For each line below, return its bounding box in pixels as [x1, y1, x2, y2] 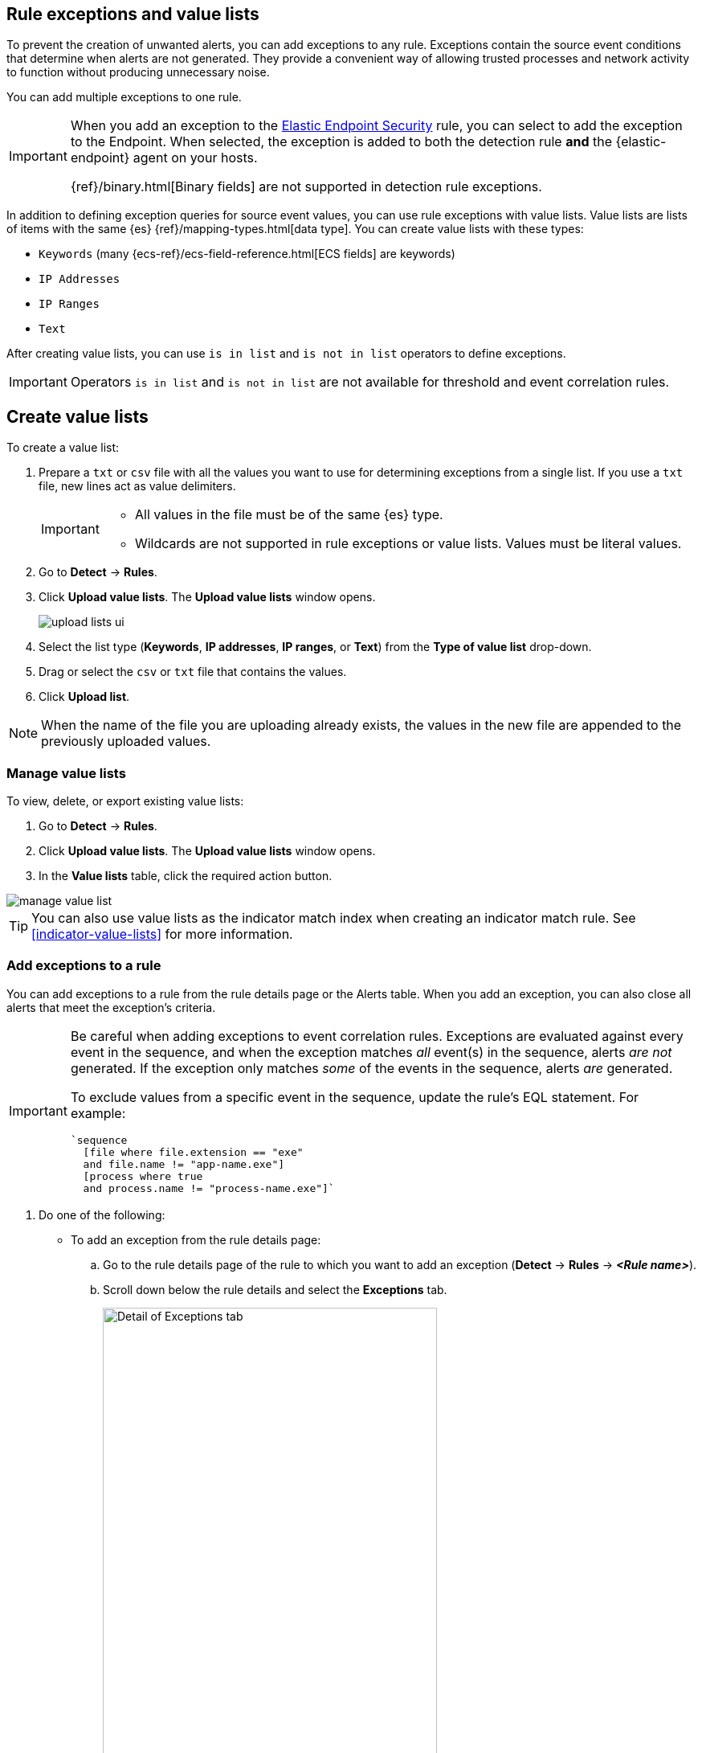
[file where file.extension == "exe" [83, 1145, 304, 1158]
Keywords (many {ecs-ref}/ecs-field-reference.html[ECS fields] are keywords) [39, 247, 455, 261]
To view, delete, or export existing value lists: [6, 794, 244, 809]
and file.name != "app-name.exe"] [83, 1157, 285, 1170]
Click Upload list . [39, 690, 130, 704]
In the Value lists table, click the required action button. [39, 869, 333, 883]
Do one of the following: [39, 1207, 165, 1222]
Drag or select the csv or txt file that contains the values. [39, 665, 347, 679]
